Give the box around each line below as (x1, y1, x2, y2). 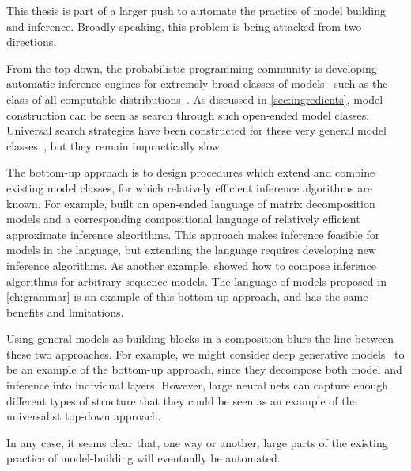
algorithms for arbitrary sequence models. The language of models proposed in (6, 272, 386, 289)
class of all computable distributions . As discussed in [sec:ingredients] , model (6, 90, 383, 107)
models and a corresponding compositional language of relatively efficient (6, 211, 360, 227)
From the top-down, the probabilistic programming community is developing (6, 59, 377, 76)
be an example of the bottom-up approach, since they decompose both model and (6, 361, 402, 378)
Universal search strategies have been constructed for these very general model (6, 122, 386, 139)
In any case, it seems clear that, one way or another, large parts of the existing (6, 434, 388, 450)
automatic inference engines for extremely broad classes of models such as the (6, 75, 388, 92)
